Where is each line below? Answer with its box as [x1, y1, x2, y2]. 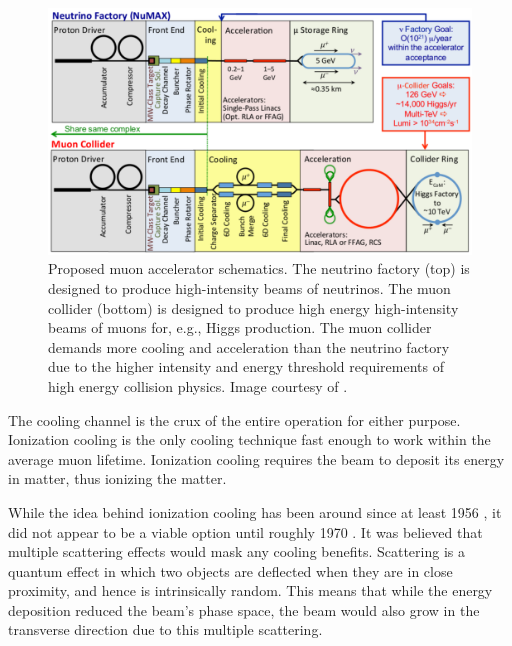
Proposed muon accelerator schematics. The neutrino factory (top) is [48, 258, 470, 279]
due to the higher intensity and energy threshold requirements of [48, 356, 444, 377]
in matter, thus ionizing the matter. [8, 468, 227, 489]
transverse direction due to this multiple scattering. [8, 619, 323, 640]
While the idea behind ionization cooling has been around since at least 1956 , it [8, 501, 502, 522]
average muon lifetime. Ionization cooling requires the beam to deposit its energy [8, 448, 505, 469]
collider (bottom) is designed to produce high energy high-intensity [48, 297, 459, 318]
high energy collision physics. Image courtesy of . [48, 375, 348, 396]
